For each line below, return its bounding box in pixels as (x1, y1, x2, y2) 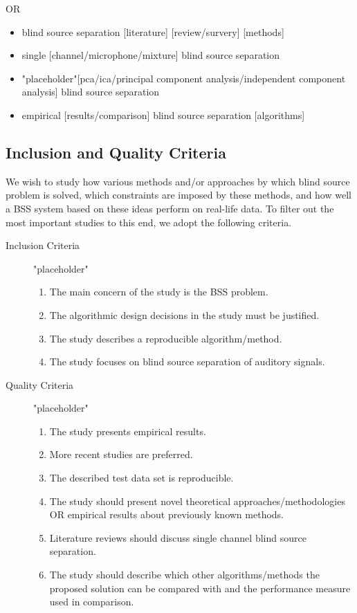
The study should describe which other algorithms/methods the (49, 567, 320, 582)
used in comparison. (49, 594, 134, 609)
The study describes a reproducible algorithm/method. (49, 331, 282, 345)
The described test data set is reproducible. (49, 470, 234, 485)
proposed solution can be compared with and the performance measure (49, 580, 351, 595)
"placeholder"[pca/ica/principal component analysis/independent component (21, 71, 346, 85)
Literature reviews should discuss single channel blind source (49, 530, 306, 545)
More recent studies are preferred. (49, 447, 193, 461)
